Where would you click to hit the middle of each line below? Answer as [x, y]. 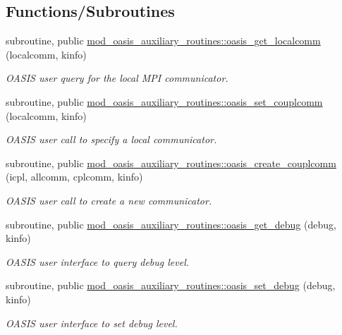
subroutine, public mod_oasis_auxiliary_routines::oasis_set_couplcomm [164, 101]
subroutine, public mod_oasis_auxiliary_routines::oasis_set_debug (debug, [171, 285]
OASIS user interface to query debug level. [98, 261]
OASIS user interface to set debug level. [92, 323]
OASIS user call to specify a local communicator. [111, 139]
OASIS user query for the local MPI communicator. [117, 78]
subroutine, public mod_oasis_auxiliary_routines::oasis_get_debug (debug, [171, 224]
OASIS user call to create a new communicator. [109, 200]
